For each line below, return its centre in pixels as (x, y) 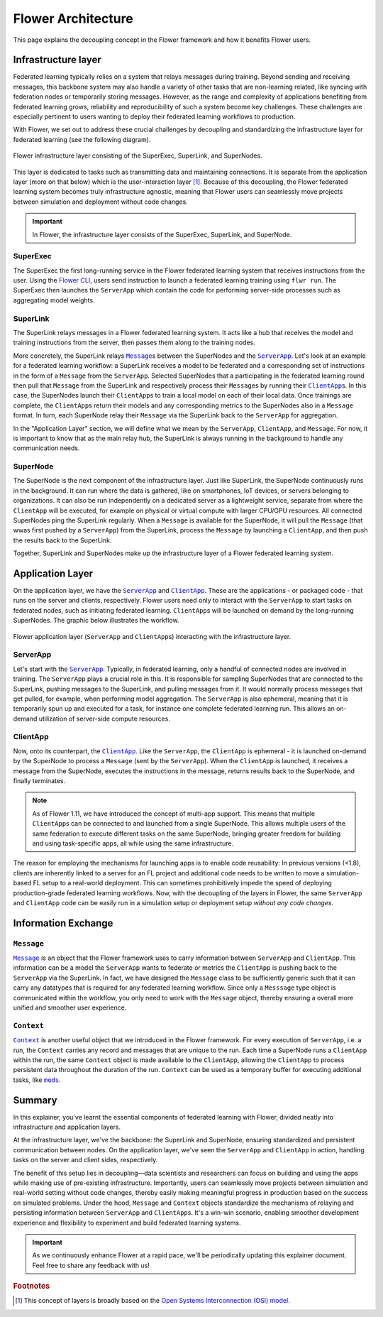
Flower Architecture (73, 18)
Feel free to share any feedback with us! (91, 1265)
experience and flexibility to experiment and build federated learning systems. (127, 1223)
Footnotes (32, 1286)
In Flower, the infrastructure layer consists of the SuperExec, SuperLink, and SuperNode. (162, 234)
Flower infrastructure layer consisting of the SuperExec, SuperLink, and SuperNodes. (138, 155)
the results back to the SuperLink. (62, 540)
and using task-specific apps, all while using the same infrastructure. (133, 843)
